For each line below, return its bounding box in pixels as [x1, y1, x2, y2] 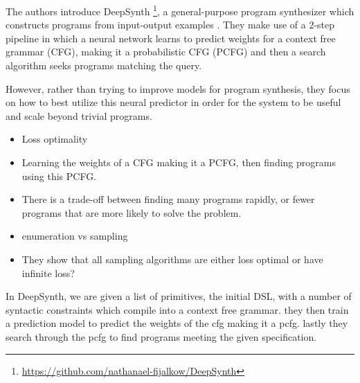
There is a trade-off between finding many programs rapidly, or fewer [21, 192, 315, 206]
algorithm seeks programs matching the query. [6, 58, 202, 73]
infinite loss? [21, 265, 75, 280]
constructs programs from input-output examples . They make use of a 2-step [6, 17, 335, 32]
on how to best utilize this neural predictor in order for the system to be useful [6, 95, 341, 109]
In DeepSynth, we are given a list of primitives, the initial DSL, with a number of [6, 289, 352, 303]
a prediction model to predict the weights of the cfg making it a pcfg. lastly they [6, 316, 348, 330]
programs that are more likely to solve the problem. [21, 205, 242, 220]
